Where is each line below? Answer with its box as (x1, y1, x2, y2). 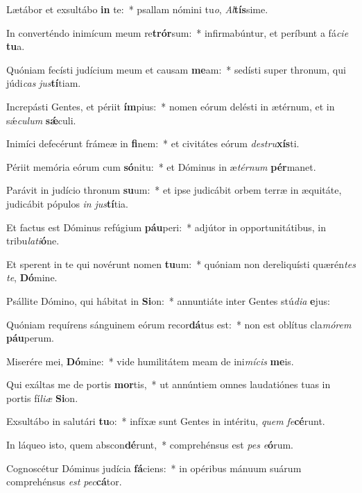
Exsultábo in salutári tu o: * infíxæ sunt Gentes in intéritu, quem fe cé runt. (6, 414, 325, 428)
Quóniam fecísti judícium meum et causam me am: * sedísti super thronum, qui (6, 62, 346, 76)
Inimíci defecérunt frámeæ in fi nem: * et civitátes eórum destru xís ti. (6, 136, 300, 151)
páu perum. (6, 331, 54, 345)
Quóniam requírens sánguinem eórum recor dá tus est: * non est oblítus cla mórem (6, 317, 352, 331)
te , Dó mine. (6, 270, 58, 285)
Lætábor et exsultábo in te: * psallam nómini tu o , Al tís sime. (6, 2, 268, 16)
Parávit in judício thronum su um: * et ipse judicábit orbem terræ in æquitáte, (6, 183, 342, 197)
